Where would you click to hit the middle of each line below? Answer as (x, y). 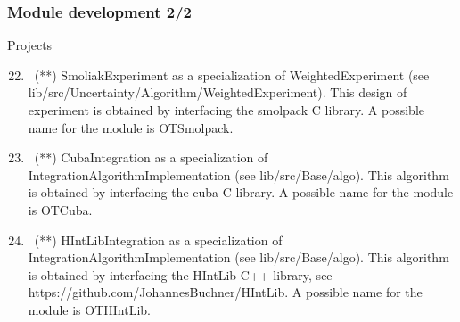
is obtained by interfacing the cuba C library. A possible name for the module (241, 192)
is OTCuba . (60, 209)
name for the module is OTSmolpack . (131, 127)
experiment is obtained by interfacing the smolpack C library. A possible (226, 110)
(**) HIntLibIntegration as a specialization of (158, 239)
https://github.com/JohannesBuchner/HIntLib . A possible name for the (225, 292)
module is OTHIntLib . (89, 309)
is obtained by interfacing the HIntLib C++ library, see (180, 274)
